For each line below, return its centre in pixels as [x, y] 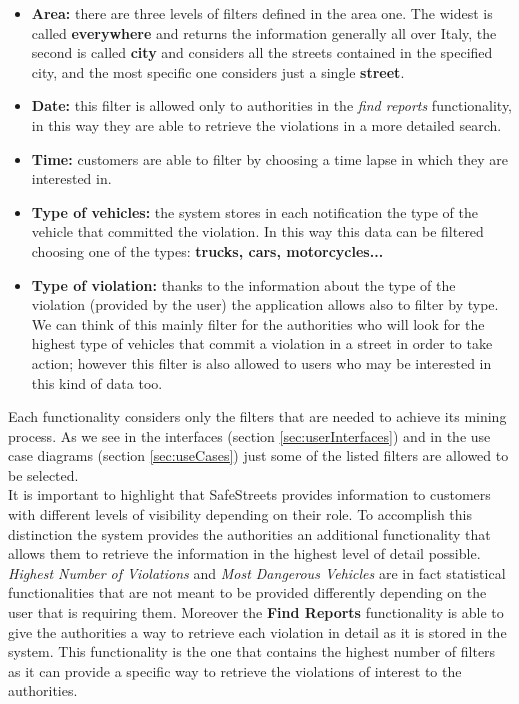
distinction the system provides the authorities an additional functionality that [249, 533]
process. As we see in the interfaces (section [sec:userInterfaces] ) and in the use [249, 435]
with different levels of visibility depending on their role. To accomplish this [240, 514]
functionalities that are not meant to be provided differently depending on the [247, 592]
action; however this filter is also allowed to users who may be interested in [261, 362]
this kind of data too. [97, 382]
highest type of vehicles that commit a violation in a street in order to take [262, 343]
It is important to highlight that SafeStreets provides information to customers [249, 494]
